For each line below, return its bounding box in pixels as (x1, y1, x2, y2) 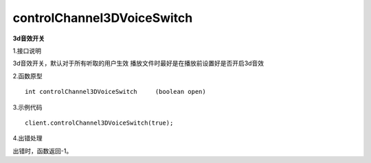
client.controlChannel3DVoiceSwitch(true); (25, 118, 174, 127)
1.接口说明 (12, 47, 41, 55)
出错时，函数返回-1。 (12, 147, 73, 155)
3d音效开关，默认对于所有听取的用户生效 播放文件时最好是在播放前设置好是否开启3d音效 (12, 59, 265, 68)
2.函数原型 (12, 72, 43, 80)
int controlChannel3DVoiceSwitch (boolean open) (25, 88, 206, 96)
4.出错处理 (12, 134, 43, 142)
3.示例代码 (12, 103, 43, 111)
